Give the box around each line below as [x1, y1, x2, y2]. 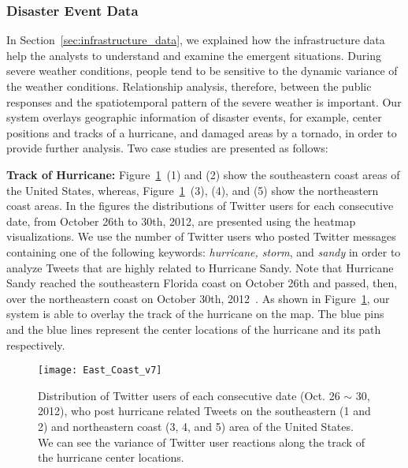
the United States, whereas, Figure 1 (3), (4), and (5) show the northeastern [6, 182, 379, 198]
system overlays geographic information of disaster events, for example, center [6, 109, 382, 125]
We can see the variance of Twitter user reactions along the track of [38, 433, 365, 450]
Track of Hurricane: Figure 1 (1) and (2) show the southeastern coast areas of [6, 166, 400, 182]
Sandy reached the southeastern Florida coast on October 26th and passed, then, [6, 275, 398, 291]
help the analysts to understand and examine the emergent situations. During [6, 47, 381, 63]
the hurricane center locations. [38, 449, 184, 466]
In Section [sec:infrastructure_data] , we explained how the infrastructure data [6, 32, 385, 48]
